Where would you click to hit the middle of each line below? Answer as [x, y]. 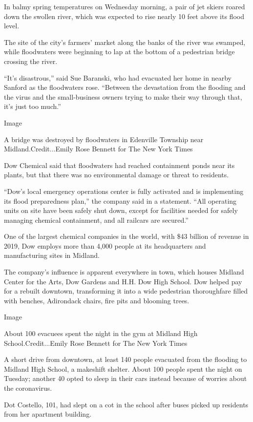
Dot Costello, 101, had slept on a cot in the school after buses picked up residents [126, 404]
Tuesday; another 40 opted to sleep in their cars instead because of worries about [126, 378]
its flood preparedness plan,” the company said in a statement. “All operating [120, 200]
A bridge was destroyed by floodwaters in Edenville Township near [104, 139]
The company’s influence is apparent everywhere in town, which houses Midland [124, 272]
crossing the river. [31, 61]
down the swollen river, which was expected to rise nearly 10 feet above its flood [124, 16]
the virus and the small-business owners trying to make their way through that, [123, 96]
